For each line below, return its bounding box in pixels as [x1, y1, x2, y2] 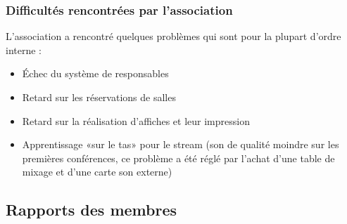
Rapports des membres [6, 199, 177, 220]
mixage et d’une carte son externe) [22, 164, 172, 179]
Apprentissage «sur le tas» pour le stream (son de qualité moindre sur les [22, 137, 339, 152]
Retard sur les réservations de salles [22, 90, 176, 104]
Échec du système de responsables [22, 66, 169, 81]
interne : [6, 42, 42, 57]
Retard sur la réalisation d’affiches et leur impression [22, 113, 250, 128]
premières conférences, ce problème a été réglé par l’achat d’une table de [22, 150, 335, 165]
